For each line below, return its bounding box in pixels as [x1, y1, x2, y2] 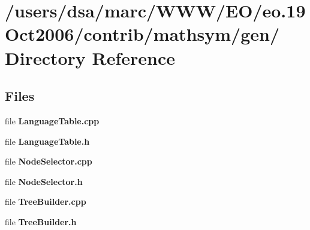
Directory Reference [5, 45, 176, 70]
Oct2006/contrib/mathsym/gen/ [5, 22, 279, 46]
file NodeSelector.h [5, 175, 83, 187]
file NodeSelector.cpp [5, 155, 92, 168]
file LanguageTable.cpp [5, 114, 100, 127]
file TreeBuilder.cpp [5, 195, 86, 208]
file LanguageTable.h [5, 135, 90, 147]
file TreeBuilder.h [5, 215, 77, 228]
